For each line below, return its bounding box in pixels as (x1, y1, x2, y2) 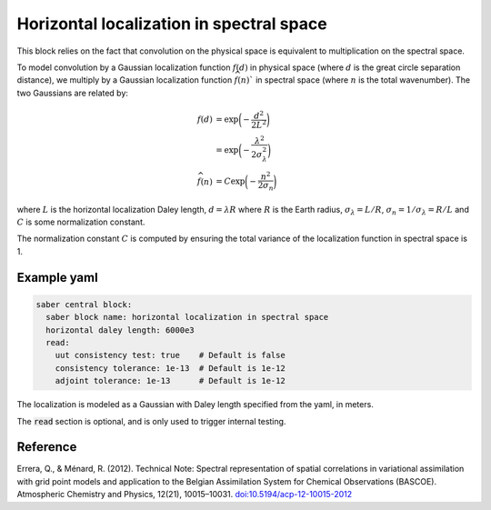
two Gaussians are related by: (16, 87, 129, 98)
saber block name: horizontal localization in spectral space (45, 312, 329, 323)
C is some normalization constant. (16, 216, 145, 227)
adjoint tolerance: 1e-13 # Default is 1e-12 (55, 375, 286, 386)
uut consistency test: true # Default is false (55, 350, 286, 361)
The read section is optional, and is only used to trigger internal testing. (16, 415, 286, 426)
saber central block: (35, 299, 133, 309)
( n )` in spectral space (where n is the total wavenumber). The (237, 75, 471, 85)
